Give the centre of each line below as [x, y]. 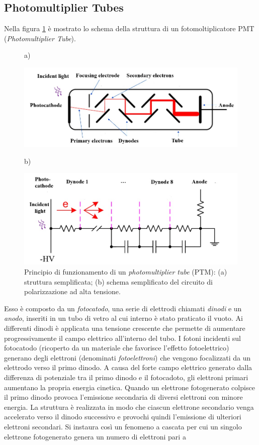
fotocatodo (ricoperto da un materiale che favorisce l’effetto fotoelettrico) [117, 348]
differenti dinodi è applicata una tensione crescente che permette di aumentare [125, 328]
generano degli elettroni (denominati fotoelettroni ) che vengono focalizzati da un [127, 357]
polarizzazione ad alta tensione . [72, 291]
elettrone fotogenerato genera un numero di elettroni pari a [95, 436]
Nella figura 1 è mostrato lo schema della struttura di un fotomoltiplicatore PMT [129, 28]
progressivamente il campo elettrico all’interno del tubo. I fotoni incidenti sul [122, 338]
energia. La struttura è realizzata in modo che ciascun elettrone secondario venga [129, 407]
